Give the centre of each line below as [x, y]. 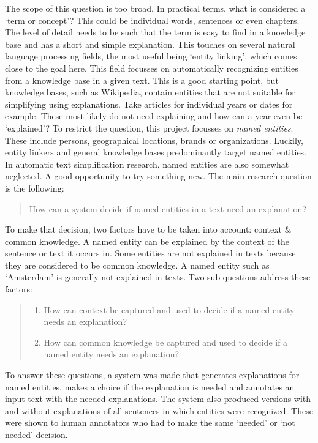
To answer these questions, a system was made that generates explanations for [152, 375]
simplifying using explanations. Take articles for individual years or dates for [149, 104]
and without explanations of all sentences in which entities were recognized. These [159, 410]
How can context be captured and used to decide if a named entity [169, 309]
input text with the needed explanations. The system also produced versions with [158, 399]
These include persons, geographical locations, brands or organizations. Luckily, [154, 140]
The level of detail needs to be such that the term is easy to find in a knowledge [155, 32]
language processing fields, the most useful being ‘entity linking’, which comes [151, 56]
